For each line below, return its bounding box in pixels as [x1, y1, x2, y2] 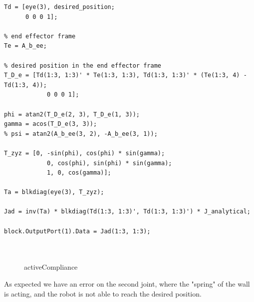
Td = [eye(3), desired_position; [4, 3, 115, 10]
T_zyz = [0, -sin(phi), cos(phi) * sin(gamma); [4, 149, 165, 157]
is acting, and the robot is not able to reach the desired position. [4, 288, 202, 299]
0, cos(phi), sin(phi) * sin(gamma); [46, 159, 172, 167]
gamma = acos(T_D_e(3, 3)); [4, 120, 97, 128]
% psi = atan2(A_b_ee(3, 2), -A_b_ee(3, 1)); [4, 130, 158, 137]
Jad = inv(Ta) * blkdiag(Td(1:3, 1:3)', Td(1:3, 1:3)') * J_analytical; [4, 208, 251, 215]
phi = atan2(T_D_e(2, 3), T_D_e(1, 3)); [4, 110, 140, 118]
